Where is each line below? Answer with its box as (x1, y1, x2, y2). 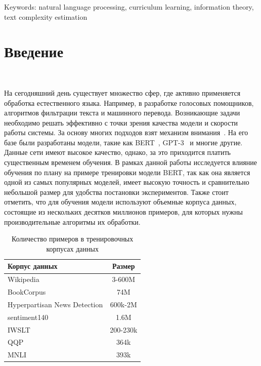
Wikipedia (8, 274, 39, 284)
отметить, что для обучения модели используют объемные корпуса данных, (4, 196, 237, 207)
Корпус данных (8, 261, 58, 271)
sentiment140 (8, 311, 49, 322)
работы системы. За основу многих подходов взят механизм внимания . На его (4, 127, 248, 138)
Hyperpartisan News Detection (8, 299, 103, 309)
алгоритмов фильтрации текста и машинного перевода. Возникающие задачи (4, 107, 240, 118)
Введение (4, 41, 64, 62)
